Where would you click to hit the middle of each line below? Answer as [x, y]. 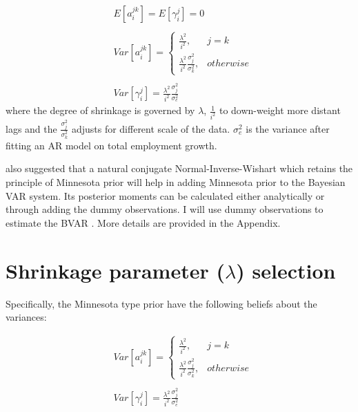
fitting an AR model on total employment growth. [111, 145]
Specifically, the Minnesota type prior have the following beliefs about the [161, 303]
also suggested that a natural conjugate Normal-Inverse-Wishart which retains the [179, 168]
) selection [286, 270]
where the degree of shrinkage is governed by [100, 110]
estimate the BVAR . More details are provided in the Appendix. [143, 222]
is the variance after [288, 128]
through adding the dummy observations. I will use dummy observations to [165, 209]
